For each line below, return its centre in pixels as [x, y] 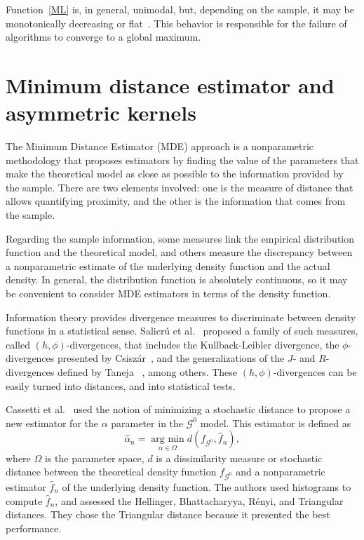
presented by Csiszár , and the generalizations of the [171, 358]
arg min [168, 439]
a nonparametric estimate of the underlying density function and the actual [168, 265]
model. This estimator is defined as [276, 423]
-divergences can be [315, 372]
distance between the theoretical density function [111, 472]
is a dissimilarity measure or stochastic [239, 458]
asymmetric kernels [101, 113]
